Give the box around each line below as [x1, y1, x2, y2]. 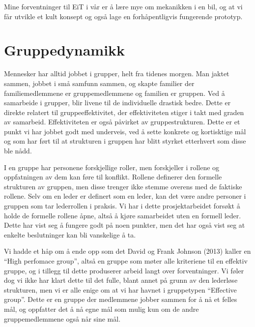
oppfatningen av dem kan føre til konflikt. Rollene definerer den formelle [4, 172, 222, 182]
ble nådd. [4, 146, 32, 156]
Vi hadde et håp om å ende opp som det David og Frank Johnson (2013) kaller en [4, 246, 251, 256]
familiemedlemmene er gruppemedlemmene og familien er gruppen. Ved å [4, 88, 225, 98]
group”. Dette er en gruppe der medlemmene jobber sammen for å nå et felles [4, 294, 237, 304]
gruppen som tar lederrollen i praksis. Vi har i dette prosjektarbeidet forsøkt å [4, 201, 240, 211]
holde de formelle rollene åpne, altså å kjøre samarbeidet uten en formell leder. [4, 210, 241, 220]
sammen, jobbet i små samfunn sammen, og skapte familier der [4, 78, 195, 88]
